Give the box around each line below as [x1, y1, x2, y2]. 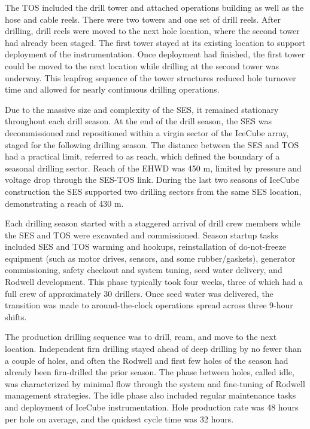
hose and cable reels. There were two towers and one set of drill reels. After [5, 13, 281, 25]
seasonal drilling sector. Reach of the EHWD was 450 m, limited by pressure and [5, 161, 302, 174]
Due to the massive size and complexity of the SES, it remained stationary [5, 103, 279, 115]
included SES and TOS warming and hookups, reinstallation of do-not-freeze [5, 240, 286, 253]
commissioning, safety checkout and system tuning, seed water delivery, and [5, 263, 282, 276]
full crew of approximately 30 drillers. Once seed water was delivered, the [5, 287, 273, 299]
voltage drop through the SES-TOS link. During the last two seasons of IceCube [5, 173, 299, 186]
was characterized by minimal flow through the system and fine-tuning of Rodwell [5, 377, 305, 390]
